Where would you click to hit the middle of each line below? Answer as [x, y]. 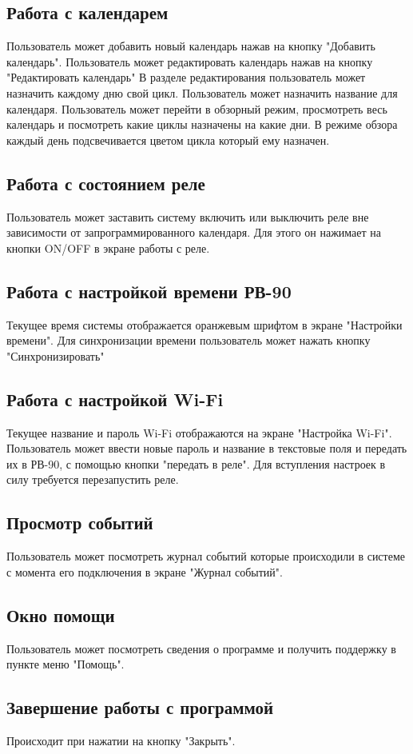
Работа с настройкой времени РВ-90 [149, 291]
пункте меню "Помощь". [66, 664]
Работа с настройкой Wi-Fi [115, 399]
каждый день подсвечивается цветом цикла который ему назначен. [168, 140]
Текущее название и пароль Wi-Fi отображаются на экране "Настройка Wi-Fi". [199, 432]
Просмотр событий [80, 523]
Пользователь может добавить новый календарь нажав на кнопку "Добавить [191, 46]
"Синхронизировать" [56, 355]
